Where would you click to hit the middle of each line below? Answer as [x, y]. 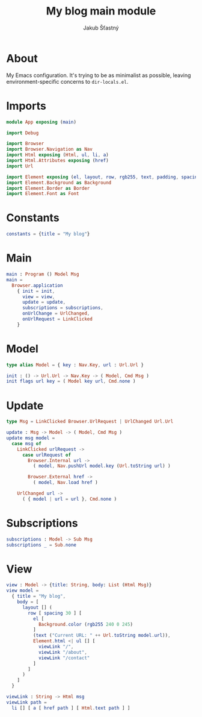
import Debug [23, 133]
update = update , [44, 302]
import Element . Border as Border [48, 188]
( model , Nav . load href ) [65, 483]
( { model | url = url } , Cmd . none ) [69, 499]
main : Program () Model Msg [43, 274]
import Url [20, 166]
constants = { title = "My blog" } [48, 234]
